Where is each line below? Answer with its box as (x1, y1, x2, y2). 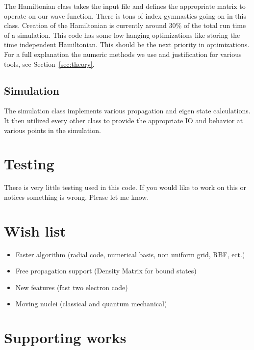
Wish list (4, 220, 66, 241)
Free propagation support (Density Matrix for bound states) (15, 266, 197, 276)
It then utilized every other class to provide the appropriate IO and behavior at (4, 115, 243, 125)
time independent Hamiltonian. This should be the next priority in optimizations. (4, 39, 250, 50)
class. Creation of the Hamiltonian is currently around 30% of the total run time (4, 20, 246, 30)
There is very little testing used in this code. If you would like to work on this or (4, 182, 247, 192)
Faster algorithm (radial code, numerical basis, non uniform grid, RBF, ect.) (15, 249, 245, 259)
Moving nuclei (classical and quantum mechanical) (15, 298, 167, 309)
